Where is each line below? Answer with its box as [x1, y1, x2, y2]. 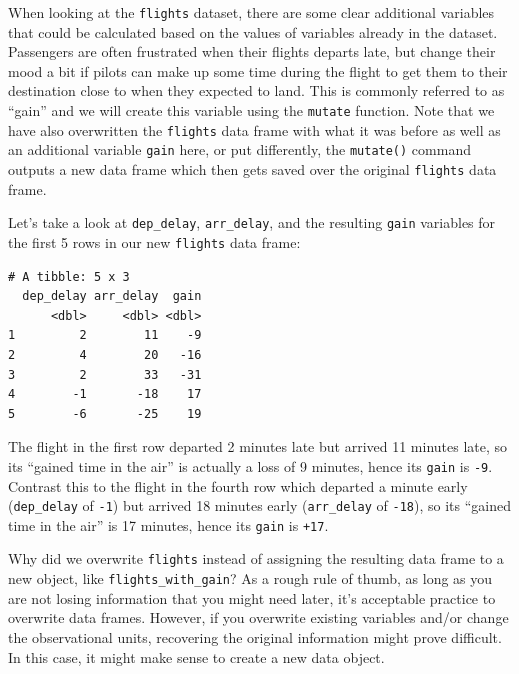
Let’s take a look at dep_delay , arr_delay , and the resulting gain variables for [8, 212, 496, 233]
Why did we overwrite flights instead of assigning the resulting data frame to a [8, 548, 504, 569]
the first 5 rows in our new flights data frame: [8, 231, 301, 252]
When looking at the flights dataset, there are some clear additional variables [8, 2, 495, 22]
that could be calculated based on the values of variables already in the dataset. [8, 21, 498, 42]
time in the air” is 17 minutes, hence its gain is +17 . [8, 514, 329, 535]
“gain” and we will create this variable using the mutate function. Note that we [8, 100, 495, 121]
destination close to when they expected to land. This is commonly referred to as [8, 80, 505, 101]
